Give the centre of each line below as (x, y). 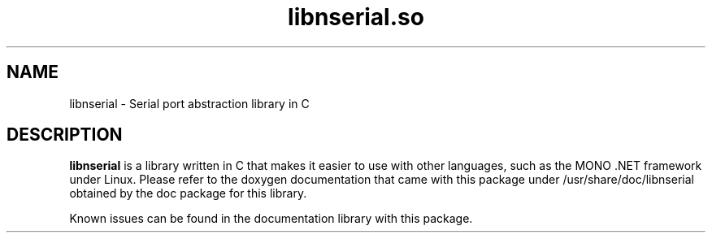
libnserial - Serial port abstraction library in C (189, 103)
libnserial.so (356, 17)
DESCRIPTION (65, 135)
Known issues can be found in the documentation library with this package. (271, 219)
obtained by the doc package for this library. (188, 193)
